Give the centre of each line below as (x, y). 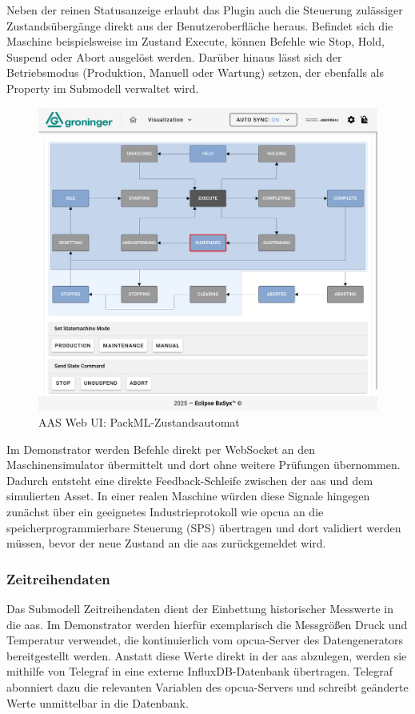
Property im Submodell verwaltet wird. (103, 88)
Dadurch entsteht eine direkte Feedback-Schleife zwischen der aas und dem (190, 480)
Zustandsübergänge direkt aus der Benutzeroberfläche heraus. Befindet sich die (200, 25)
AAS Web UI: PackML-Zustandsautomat (139, 422)
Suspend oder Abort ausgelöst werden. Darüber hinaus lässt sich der (174, 56)
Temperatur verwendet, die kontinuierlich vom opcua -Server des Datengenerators (205, 640)
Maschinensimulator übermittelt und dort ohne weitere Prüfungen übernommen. (204, 465)
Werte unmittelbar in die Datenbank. (98, 702)
